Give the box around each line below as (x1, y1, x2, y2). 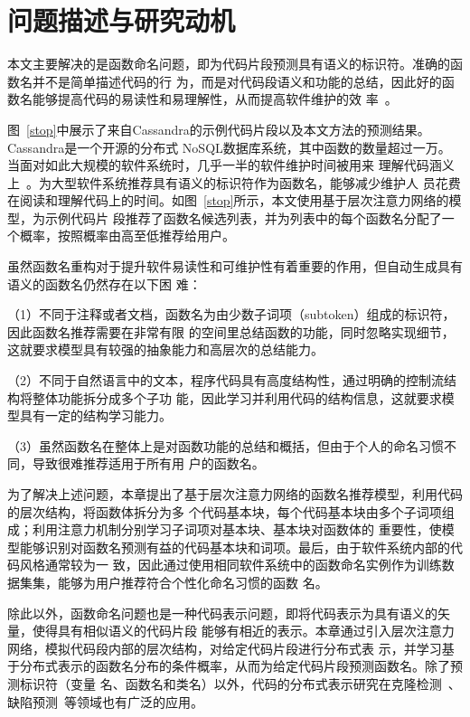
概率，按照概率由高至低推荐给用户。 (19, 226, 235, 245)
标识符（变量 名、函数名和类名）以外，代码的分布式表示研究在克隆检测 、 (19, 674, 461, 693)
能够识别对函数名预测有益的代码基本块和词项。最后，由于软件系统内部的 (19, 537, 450, 556)
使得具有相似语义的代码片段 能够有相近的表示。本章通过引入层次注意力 (32, 621, 455, 640)
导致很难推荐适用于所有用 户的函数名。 (32, 454, 265, 473)
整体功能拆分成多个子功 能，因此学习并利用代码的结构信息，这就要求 (32, 388, 442, 407)
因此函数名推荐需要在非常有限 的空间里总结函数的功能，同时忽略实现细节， (7, 322, 455, 341)
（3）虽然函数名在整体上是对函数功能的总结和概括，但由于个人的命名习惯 (7, 436, 444, 455)
